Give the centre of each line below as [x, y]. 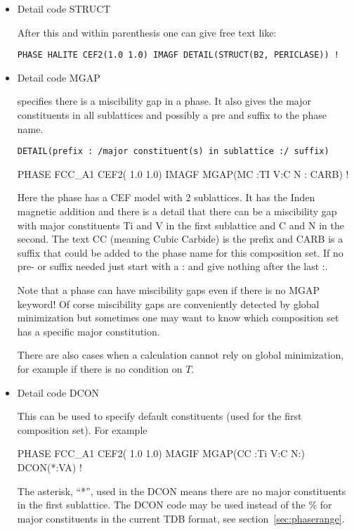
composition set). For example [82, 429]
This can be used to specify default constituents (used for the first [159, 416]
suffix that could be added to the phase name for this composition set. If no [180, 252]
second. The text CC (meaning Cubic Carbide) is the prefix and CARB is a [180, 239]
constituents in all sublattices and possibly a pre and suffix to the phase [172, 115]
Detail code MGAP [59, 77]
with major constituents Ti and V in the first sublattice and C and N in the [181, 225]
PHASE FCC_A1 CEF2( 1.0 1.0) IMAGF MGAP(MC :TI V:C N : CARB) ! [183, 173]
